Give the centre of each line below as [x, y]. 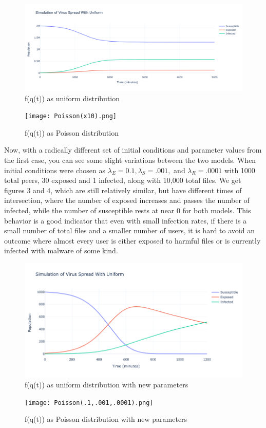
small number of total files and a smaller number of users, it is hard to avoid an [129, 230]
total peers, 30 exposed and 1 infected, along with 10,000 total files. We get [123, 180]
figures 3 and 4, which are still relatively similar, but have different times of [123, 190]
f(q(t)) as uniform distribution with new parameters [107, 385]
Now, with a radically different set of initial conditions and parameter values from [133, 150]
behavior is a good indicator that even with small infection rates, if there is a [126, 220]
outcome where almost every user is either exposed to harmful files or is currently [132, 240]
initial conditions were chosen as [55, 170]
